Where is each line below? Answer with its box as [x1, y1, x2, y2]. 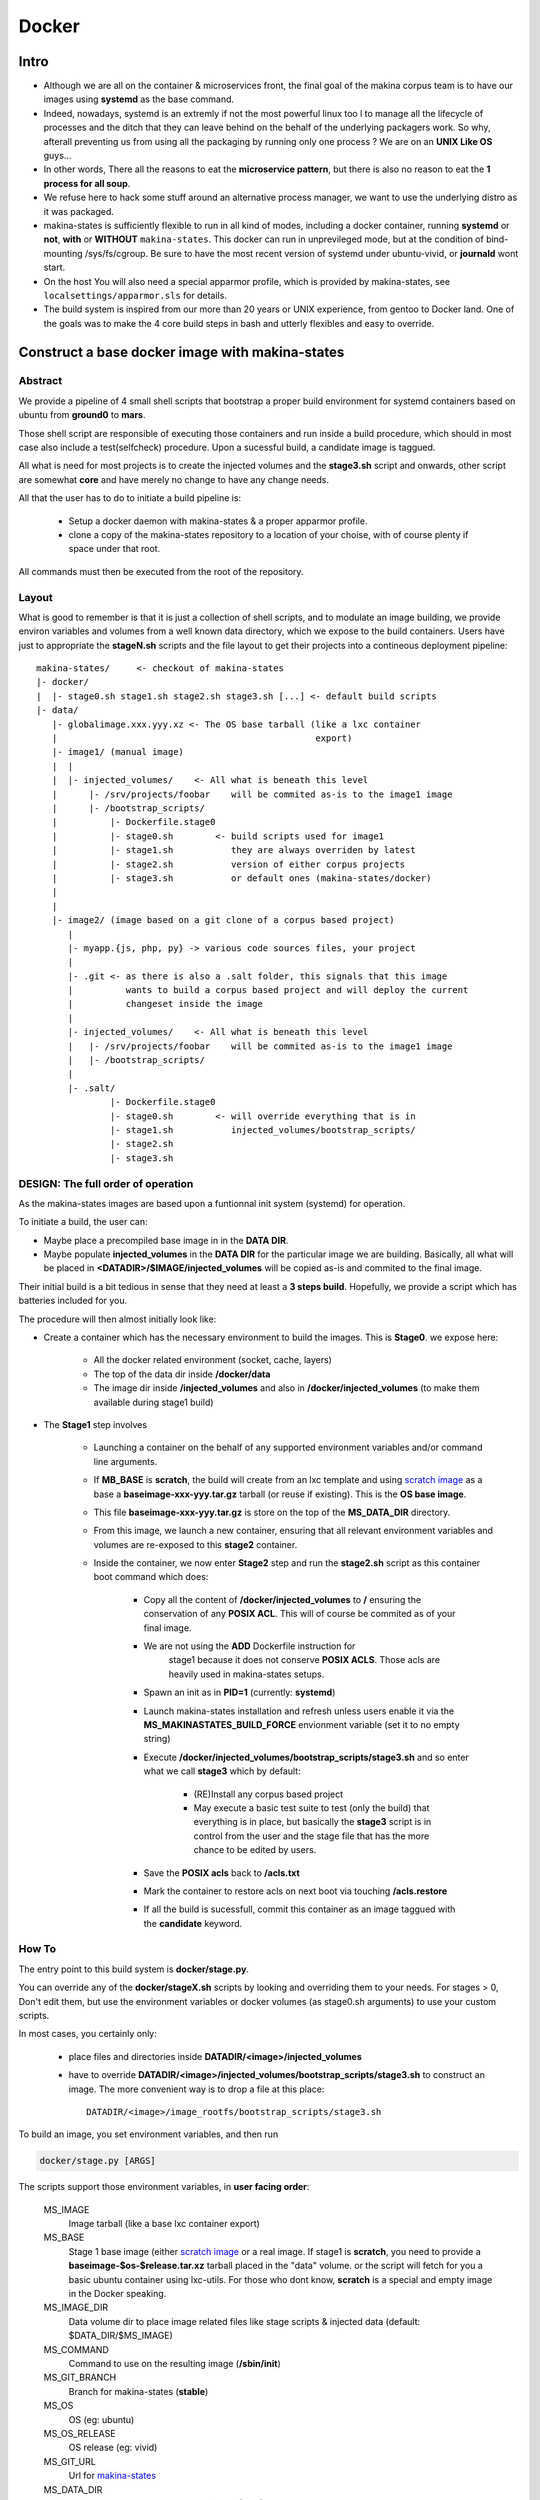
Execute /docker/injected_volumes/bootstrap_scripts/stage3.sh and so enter [143, 1751, 469, 1763]
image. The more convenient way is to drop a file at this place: [68, 2083, 325, 2095]
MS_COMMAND [43, 2343, 109, 2355]
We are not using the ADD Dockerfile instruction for [143, 1640, 356, 1652]
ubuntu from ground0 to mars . [18, 409, 146, 421]
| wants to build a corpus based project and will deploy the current [67, 985, 469, 996]
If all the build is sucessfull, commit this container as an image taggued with [143, 1903, 456, 1915]
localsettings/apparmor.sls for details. [43, 289, 227, 301]
